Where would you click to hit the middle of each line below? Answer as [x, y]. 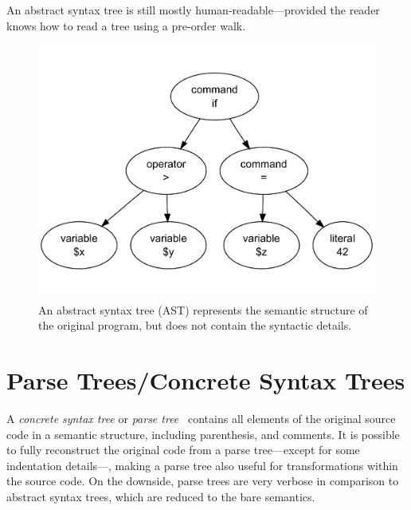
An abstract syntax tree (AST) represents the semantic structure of [203, 309]
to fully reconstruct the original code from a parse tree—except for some [183, 450]
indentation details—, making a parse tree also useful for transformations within [202, 465]
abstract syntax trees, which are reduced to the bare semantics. [161, 496]
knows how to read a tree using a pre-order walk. [126, 25]
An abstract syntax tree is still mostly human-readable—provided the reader [193, 10]
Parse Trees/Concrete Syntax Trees [206, 380]
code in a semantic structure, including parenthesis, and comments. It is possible [203, 434]
